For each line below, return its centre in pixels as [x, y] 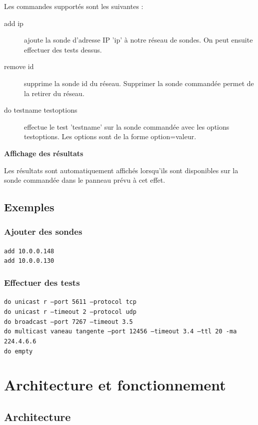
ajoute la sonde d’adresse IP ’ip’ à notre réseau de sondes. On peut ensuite [138, 40]
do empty [18, 351]
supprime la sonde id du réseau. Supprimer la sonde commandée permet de [139, 83]
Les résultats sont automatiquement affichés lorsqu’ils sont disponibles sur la [121, 170]
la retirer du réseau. [54, 93]
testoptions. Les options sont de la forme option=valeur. [110, 136]
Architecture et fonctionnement [115, 385]
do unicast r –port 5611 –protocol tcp [70, 302]
